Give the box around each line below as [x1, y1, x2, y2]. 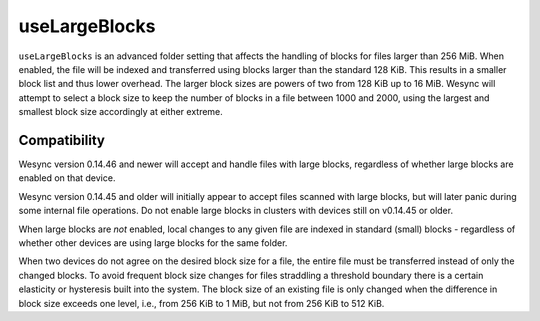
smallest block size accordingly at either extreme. [18, 106, 224, 118]
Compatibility [18, 131, 105, 149]
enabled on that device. [18, 172, 116, 184]
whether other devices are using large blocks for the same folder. [18, 236, 288, 249]
